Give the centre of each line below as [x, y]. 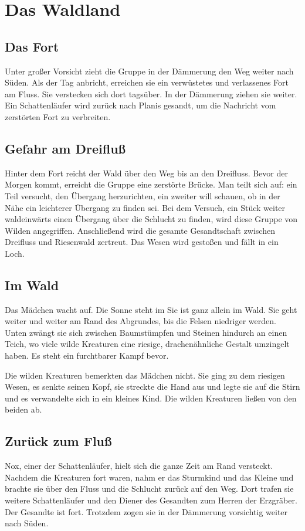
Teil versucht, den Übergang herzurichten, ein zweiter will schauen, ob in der [143, 195]
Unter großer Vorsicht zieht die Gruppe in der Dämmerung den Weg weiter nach [149, 71]
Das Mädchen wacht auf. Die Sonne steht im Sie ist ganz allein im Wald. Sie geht [151, 309]
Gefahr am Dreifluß [65, 148]
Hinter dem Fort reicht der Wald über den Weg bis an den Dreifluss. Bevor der [146, 173]
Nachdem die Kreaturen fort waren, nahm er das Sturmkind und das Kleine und [149, 477]
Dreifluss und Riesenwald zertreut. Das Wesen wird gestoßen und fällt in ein [142, 242]
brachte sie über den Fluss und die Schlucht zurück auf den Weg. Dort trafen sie [149, 489]
